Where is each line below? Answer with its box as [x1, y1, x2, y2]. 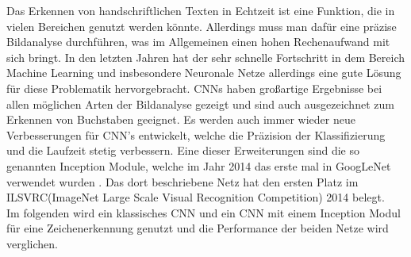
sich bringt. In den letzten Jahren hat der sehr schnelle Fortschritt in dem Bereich [6, 48, 405, 65]
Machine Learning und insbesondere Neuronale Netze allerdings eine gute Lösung [6, 64, 401, 81]
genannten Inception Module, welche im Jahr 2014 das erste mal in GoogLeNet [6, 157, 391, 174]
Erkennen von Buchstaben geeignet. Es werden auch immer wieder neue [6, 111, 355, 128]
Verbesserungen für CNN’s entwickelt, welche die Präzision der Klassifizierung [6, 126, 386, 143]
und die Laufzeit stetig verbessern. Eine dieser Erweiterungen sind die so [6, 142, 359, 159]
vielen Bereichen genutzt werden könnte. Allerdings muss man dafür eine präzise [6, 17, 397, 34]
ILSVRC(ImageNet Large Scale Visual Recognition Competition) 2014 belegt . [6, 189, 385, 205]
